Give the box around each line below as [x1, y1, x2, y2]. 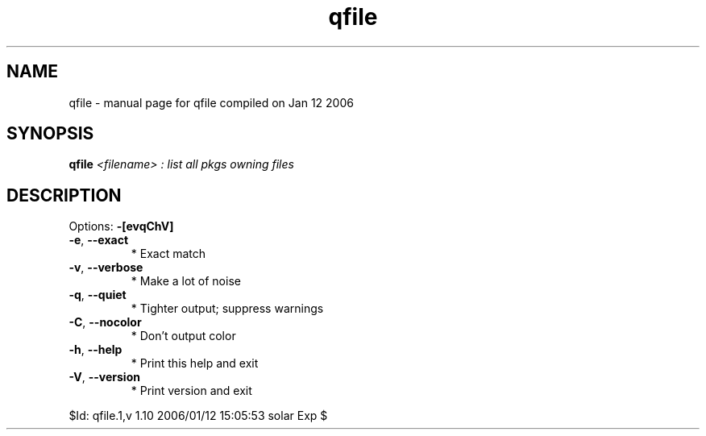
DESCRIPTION [6, 185, 122, 206]
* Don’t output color [131, 329, 236, 343]
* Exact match [131, 247, 206, 261]
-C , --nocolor [69, 315, 142, 330]
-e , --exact [69, 233, 129, 247]
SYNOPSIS [6, 123, 94, 144]
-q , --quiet [69, 288, 127, 302]
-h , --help [69, 343, 123, 357]
